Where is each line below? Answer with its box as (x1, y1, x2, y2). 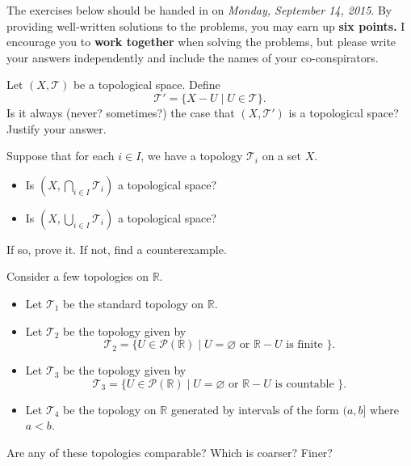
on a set (262, 147, 301, 164)
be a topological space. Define (73, 76, 220, 93)
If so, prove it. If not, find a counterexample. (6, 240, 227, 257)
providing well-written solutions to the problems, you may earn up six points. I (6, 17, 405, 34)
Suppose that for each (6, 147, 115, 164)
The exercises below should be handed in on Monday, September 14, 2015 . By (6, 2, 392, 18)
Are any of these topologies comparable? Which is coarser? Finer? (6, 443, 333, 460)
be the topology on (63, 400, 157, 417)
